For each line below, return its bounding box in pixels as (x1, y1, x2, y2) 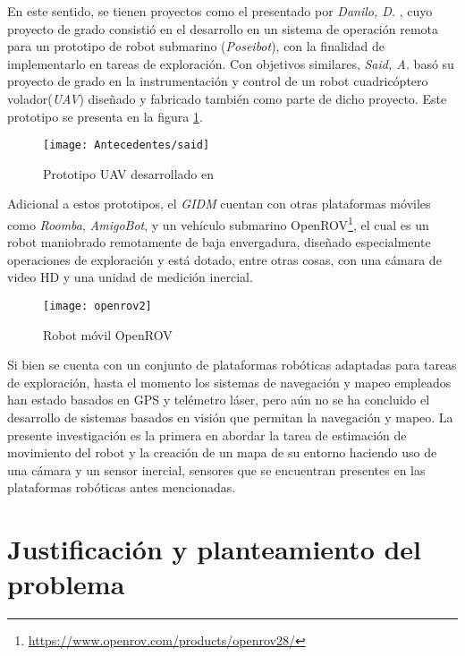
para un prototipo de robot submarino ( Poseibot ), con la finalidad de (7, 37, 385, 55)
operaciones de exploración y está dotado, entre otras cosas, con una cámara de (7, 250, 442, 268)
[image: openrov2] (43, 300, 152, 313)
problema (7, 566, 125, 602)
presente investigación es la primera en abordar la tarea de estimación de (7, 425, 407, 444)
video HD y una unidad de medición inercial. (7, 268, 253, 286)
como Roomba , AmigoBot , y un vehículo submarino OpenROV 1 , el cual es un (7, 213, 429, 234)
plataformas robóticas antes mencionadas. (7, 478, 236, 497)
